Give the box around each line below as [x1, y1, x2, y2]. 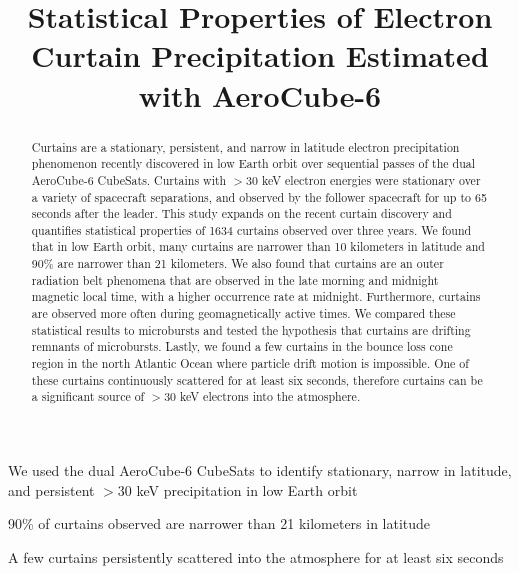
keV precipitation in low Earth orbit [136, 479, 358, 500]
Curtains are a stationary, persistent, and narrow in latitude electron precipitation [31, 138, 460, 155]
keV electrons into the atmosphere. [180, 388, 361, 405]
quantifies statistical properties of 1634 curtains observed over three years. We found [31, 221, 472, 238]
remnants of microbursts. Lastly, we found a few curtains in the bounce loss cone [31, 338, 453, 355]
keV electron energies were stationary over [261, 171, 481, 188]
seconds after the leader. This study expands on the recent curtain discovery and [31, 205, 452, 222]
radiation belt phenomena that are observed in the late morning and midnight [31, 271, 439, 288]
